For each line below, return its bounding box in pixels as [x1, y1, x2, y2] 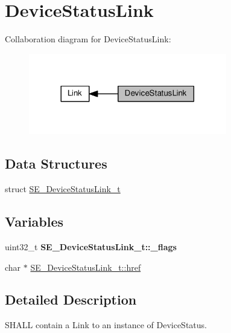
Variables [5, 212, 64, 231]
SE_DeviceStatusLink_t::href [30, 260, 141, 273]
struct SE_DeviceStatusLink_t [5, 183, 121, 195]
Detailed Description [5, 290, 137, 309]
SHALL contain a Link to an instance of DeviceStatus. [5, 318, 207, 331]
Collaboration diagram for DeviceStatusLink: [5, 33, 171, 45]
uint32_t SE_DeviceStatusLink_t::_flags [5, 240, 177, 253]
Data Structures [5, 154, 107, 173]
